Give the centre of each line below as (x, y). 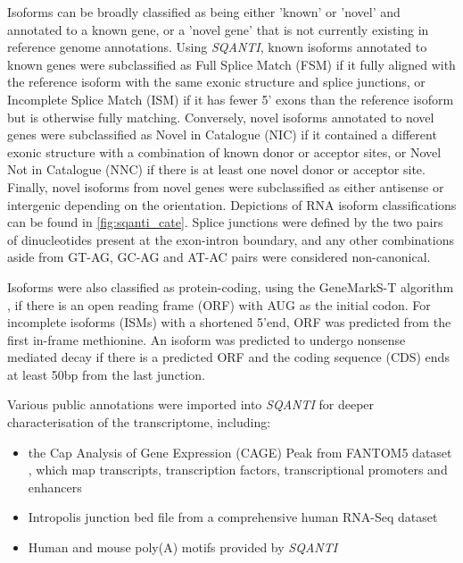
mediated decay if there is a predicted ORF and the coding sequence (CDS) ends (228, 357)
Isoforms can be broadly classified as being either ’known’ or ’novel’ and (204, 12)
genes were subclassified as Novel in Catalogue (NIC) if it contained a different (222, 134)
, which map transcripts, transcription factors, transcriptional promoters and (238, 470)
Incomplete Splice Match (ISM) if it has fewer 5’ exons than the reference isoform (231, 99)
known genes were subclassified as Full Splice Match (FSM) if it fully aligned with (231, 64)
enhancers (55, 487)
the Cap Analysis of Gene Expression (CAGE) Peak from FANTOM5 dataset (240, 452)
